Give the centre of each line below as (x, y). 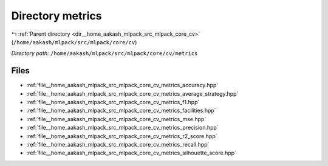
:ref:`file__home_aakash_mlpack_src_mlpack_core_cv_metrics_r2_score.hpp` (122, 136)
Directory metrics (56, 16)
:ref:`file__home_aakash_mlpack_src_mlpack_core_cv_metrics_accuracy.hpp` (122, 85)
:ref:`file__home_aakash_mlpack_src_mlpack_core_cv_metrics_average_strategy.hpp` (132, 93)
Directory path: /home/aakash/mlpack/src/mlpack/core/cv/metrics (104, 53)
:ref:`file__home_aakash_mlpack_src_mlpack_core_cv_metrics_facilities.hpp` (121, 111)
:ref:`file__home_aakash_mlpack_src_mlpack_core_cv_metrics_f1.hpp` (113, 102)
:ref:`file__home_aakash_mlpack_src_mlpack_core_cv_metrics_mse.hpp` (116, 119)
